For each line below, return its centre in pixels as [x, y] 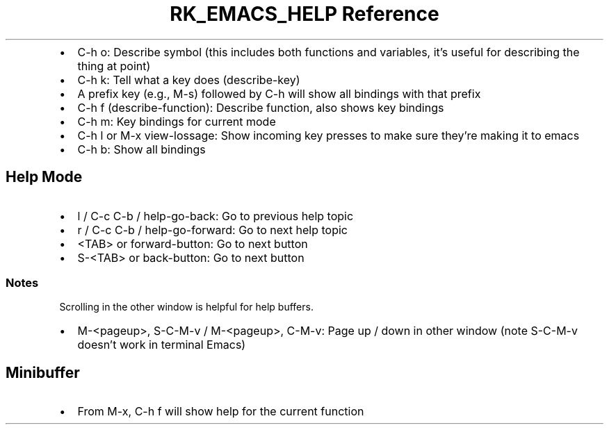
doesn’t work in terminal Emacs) [162, 345]
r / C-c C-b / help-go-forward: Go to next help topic [212, 230]
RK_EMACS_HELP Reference [304, 14]
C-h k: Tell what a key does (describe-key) [189, 80]
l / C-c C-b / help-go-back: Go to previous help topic [216, 216]
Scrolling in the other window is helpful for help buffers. [186, 307]
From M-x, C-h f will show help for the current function [221, 412]
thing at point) [114, 66]
